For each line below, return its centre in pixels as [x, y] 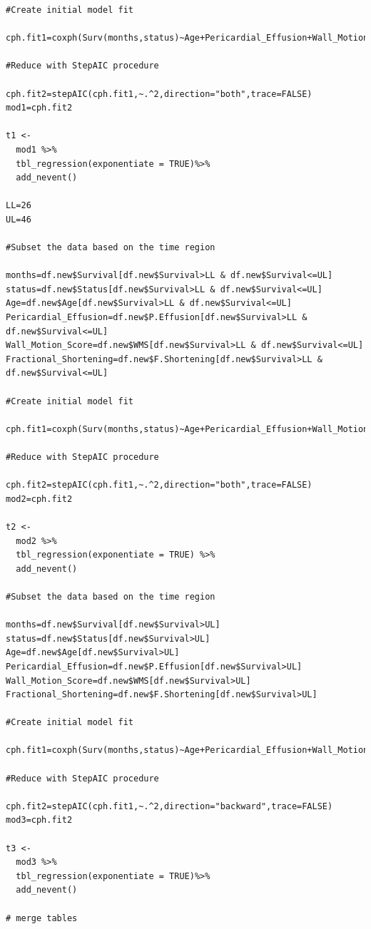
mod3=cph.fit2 [39, 820]
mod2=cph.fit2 [39, 499]
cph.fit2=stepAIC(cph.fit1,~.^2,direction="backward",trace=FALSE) [169, 806]
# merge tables [42, 918]
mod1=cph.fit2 [39, 108]
